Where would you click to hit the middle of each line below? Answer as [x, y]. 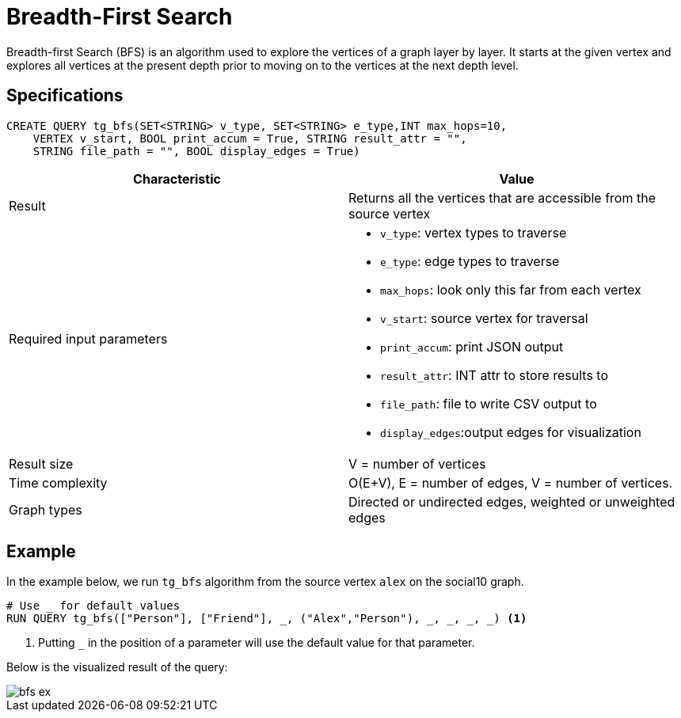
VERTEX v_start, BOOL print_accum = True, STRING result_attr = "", [250, 138]
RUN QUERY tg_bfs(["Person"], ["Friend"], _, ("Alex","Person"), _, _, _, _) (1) [267, 619]
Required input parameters [88, 338]
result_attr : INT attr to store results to [495, 375]
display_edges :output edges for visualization [511, 432]
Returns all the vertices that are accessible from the [502, 198]
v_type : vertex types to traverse [474, 232]
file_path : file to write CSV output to [489, 403]
